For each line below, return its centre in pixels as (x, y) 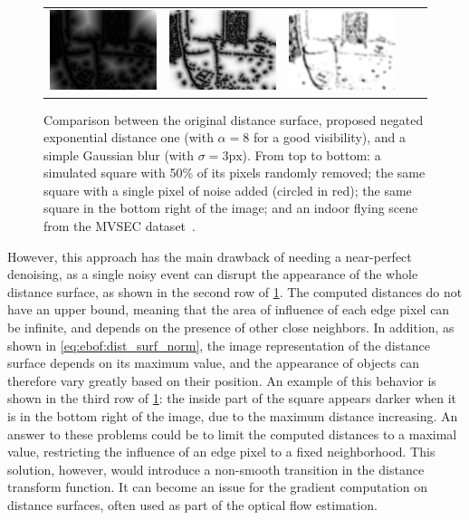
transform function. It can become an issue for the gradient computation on (217, 487)
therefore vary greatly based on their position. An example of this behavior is (222, 380)
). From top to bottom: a (311, 154)
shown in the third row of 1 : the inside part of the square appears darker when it (232, 398)
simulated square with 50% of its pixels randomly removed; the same (234, 173)
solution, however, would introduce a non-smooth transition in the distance (216, 469)
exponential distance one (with (129, 137)
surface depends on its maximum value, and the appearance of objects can (213, 363)
